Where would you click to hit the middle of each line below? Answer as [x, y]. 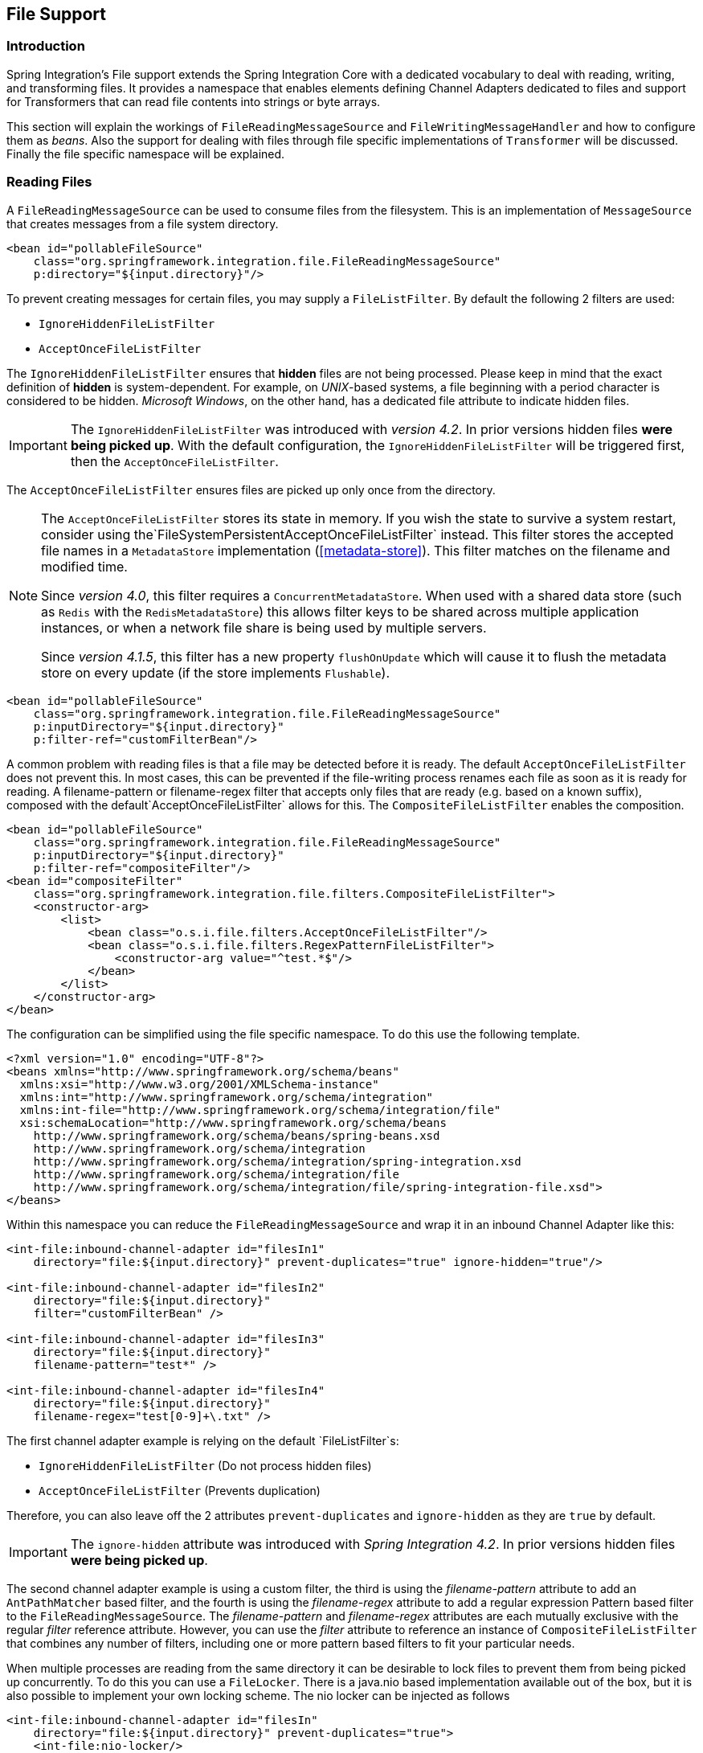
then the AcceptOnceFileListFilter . [174, 461]
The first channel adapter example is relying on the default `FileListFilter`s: [203, 1440]
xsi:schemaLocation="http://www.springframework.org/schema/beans [233, 1122]
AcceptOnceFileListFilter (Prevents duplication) [180, 1490]
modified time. [84, 566]
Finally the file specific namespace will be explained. [146, 154]
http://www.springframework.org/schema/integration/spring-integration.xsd [277, 1161]
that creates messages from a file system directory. [143, 223]
